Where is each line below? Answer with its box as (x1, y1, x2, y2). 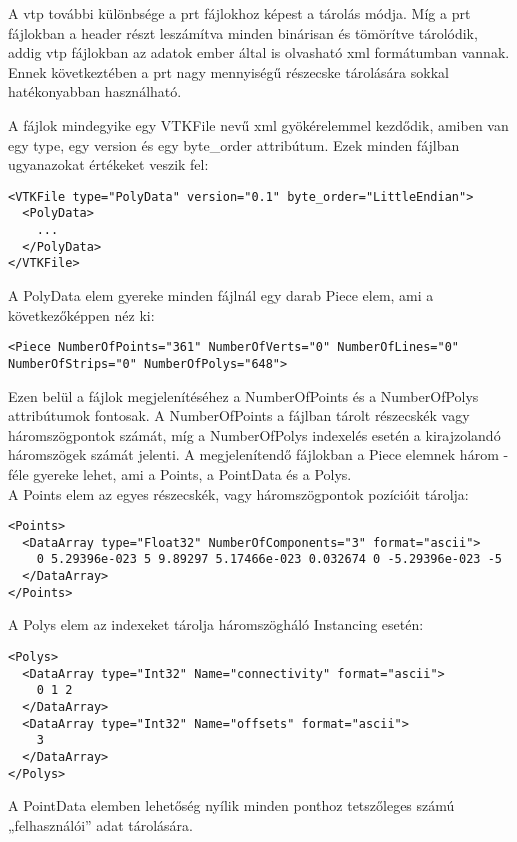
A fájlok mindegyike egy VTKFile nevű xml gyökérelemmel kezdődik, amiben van (8, 114, 509, 135)
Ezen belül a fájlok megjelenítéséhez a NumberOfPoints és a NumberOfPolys (8, 385, 479, 406)
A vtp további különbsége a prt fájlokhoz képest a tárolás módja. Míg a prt (8, 3, 471, 23)
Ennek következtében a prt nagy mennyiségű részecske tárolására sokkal (8, 61, 449, 82)
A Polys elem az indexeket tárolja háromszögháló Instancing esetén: (8, 614, 424, 635)
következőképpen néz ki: (8, 304, 155, 325)
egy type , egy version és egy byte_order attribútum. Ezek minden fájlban (8, 134, 460, 155)
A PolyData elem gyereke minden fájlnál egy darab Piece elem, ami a (8, 285, 434, 306)
